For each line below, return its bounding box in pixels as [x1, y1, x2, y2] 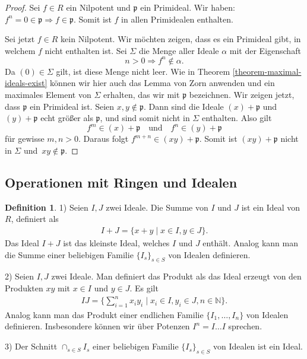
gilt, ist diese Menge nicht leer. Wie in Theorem [56, 65, 230, 77]
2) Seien [5, 270, 34, 282]
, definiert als [11, 212, 59, 225]
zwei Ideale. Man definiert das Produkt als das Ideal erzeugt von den [51, 270, 302, 282]
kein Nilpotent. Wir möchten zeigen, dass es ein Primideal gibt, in [61, 33, 301, 45]
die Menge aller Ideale [138, 44, 219, 56]
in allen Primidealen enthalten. [121, 12, 233, 25]
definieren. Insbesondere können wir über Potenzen [5, 320, 190, 332]
